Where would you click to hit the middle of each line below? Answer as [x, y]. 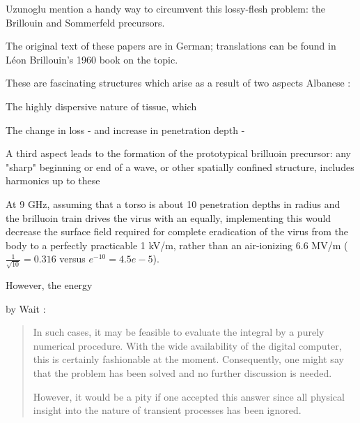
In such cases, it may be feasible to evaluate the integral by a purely [179, 332]
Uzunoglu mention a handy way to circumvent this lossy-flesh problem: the [165, 8]
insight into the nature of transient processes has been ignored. [167, 410]
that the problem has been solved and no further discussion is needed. [182, 372]
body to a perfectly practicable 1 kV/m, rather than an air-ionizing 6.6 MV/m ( [177, 245]
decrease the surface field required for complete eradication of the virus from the [177, 231]
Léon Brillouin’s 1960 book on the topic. [92, 59]
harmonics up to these [53, 180]
